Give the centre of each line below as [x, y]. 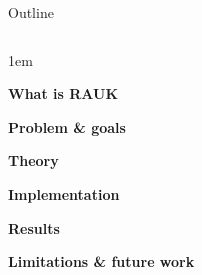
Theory [33, 160]
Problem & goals [67, 126]
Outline [31, 12]
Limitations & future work [101, 261]
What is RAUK [63, 93]
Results [34, 227]
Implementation [64, 193]
